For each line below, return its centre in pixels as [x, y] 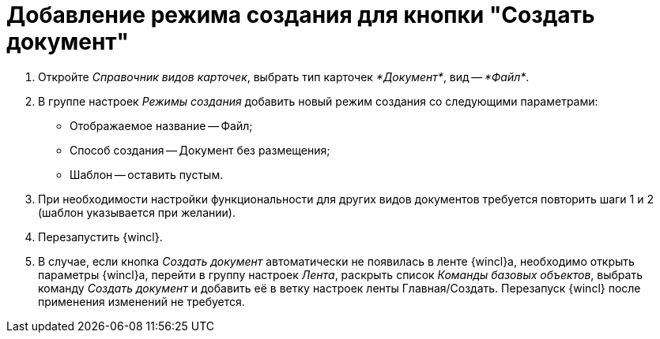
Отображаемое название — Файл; [161, 125]
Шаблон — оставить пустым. [147, 174]
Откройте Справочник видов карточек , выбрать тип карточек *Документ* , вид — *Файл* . [284, 76]
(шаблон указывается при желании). [137, 212]
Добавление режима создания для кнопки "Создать [301, 15]
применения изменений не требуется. [141, 301]
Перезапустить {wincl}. [100, 237]
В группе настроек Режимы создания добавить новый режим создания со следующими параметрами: [318, 101]
